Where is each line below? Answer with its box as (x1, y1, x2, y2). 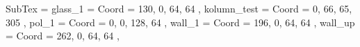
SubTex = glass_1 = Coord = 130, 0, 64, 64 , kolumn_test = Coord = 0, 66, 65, (6, 1, 352, 15)
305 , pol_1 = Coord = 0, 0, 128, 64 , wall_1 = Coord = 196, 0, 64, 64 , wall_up (6, 15, 355, 29)
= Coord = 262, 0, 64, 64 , (6, 28, 120, 43)
